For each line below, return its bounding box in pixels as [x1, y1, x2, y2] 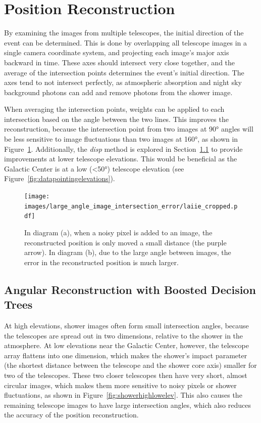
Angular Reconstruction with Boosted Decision [4, 281, 256, 297]
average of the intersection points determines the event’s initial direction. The [4, 67, 244, 77]
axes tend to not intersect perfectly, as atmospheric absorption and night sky [4, 77, 242, 88]
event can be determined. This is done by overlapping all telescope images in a [4, 37, 247, 48]
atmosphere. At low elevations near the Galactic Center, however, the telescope [4, 340, 249, 351]
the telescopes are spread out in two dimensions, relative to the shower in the [4, 330, 243, 341]
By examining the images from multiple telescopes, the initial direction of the [4, 27, 244, 38]
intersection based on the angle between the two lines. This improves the [4, 113, 229, 124]
